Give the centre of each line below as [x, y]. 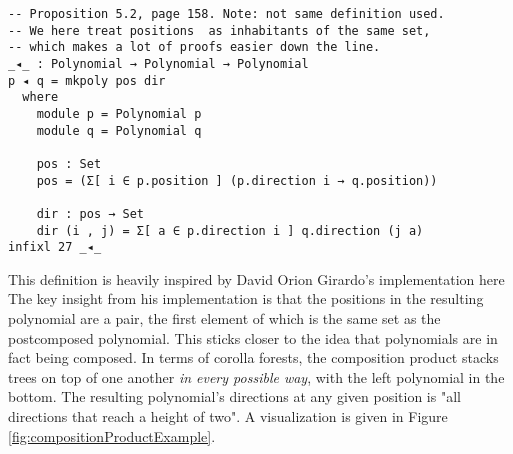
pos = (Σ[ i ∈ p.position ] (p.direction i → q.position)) [237, 180]
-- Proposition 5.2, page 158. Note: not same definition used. [226, 14]
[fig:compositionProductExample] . [112, 435]
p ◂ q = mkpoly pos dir [87, 80]
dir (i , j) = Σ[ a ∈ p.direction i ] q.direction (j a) [230, 230]
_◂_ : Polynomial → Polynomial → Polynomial [158, 63]
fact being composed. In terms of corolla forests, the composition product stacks [253, 357]
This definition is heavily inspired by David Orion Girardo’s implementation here [256, 278]
